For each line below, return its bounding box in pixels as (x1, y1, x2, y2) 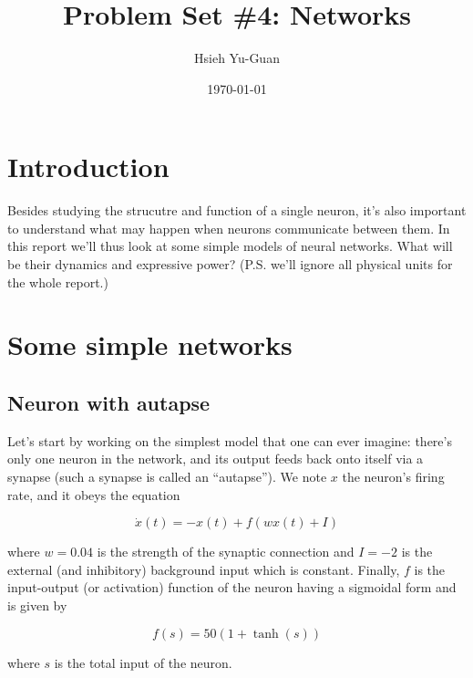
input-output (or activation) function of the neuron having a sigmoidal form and (7, 578, 457, 597)
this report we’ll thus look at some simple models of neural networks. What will (7, 236, 453, 256)
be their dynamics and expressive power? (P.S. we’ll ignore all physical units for (7, 255, 453, 274)
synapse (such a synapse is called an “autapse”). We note (7, 466, 327, 485)
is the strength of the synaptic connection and (97, 542, 355, 561)
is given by (7, 595, 67, 614)
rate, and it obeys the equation (7, 485, 180, 504)
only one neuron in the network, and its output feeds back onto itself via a (7, 449, 424, 468)
